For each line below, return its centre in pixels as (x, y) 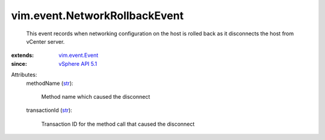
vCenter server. (45, 41)
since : (19, 63)
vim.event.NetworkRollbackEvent (97, 16)
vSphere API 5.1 (78, 63)
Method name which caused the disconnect (96, 96)
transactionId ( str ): (49, 110)
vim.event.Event (79, 55)
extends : (23, 55)
